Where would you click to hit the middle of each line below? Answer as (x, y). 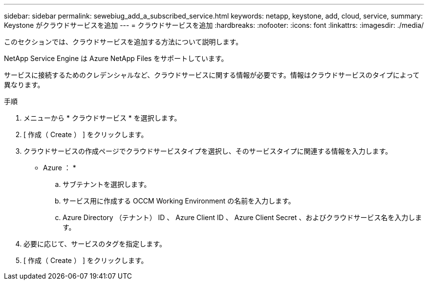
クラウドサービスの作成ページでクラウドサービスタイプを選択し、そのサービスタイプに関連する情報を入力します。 (208, 151)
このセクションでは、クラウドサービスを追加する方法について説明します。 (123, 42)
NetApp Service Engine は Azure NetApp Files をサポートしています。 (116, 58)
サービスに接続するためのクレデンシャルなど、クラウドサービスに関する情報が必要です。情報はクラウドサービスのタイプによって (212, 75)
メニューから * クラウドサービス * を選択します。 (102, 118)
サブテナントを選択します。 (107, 184)
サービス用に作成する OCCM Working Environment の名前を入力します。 (179, 201)
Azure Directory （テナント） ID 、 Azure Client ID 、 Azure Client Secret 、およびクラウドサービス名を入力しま (242, 217)
